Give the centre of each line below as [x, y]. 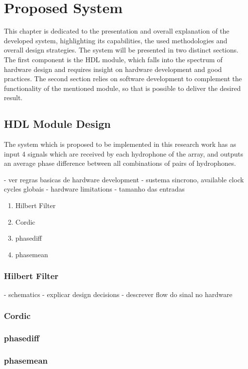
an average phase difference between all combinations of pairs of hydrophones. [120, 163]
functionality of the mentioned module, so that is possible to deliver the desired [122, 88]
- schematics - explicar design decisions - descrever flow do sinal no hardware [118, 294]
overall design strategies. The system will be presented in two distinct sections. [121, 50]
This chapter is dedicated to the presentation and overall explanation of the [117, 31]
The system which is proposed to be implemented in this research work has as [120, 144]
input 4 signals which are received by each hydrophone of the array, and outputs [124, 153]
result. [13, 97]
